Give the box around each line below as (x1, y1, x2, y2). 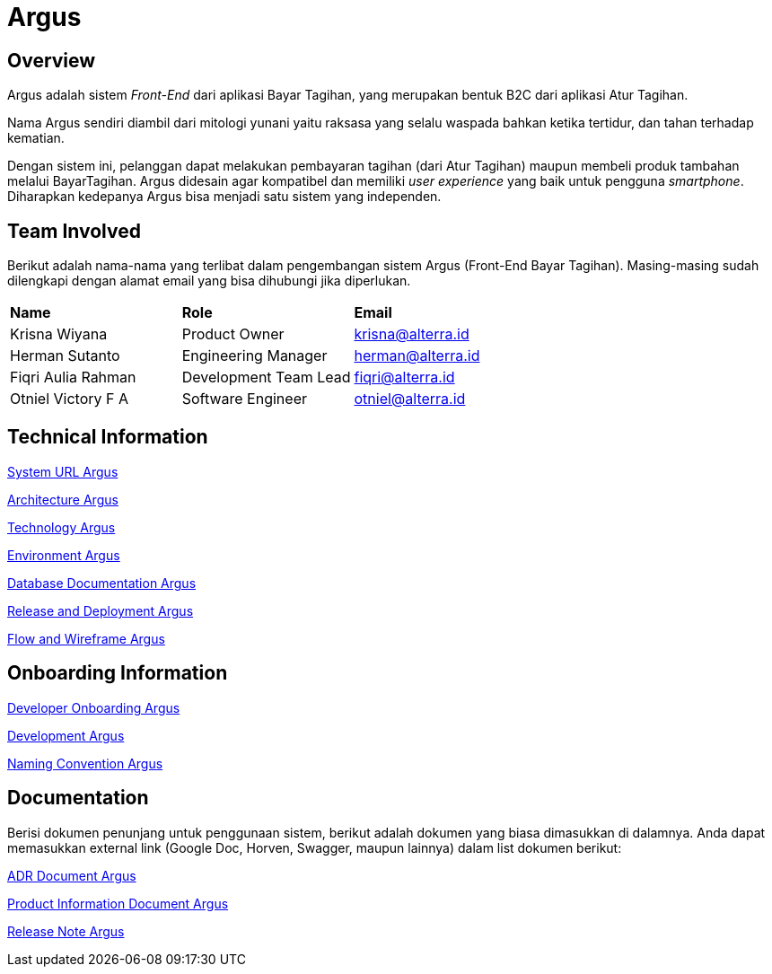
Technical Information (7, 426, 208, 449)
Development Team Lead (181, 368, 351, 387)
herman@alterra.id (354, 347, 480, 365)
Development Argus (7, 727, 125, 743)
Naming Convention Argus (7, 755, 163, 771)
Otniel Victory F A (10, 390, 128, 408)
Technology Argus (7, 519, 116, 535)
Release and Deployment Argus (7, 602, 194, 619)
